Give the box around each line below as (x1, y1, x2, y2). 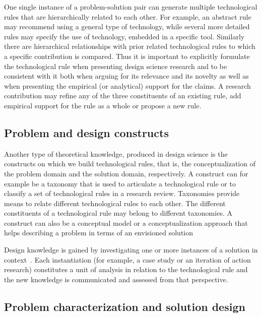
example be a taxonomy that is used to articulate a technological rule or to (4, 178, 236, 188)
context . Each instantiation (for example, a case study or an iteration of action (4, 254, 251, 265)
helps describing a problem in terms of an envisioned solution (4, 227, 193, 238)
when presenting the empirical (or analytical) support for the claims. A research (4, 80, 251, 91)
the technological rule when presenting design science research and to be (4, 60, 227, 71)
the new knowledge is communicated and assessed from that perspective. (4, 274, 228, 284)
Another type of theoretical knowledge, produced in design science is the (4, 148, 228, 159)
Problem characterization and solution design (4, 298, 245, 314)
